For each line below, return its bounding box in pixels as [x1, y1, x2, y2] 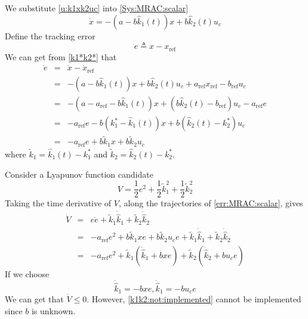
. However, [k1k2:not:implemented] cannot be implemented [87, 293, 301, 305]
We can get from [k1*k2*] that [5, 50, 117, 63]
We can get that [5, 293, 64, 305]
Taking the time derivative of [5, 197, 112, 209]
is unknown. [31, 304, 76, 317]
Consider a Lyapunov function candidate [5, 168, 153, 180]
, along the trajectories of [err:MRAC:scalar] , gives [118, 197, 303, 209]
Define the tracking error [5, 29, 96, 42]
